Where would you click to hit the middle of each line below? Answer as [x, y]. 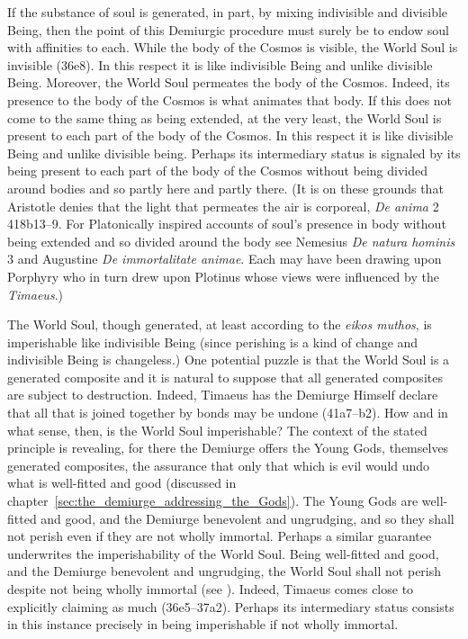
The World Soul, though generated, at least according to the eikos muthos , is [220, 324]
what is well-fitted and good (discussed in [122, 483]
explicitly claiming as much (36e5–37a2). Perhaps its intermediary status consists [231, 606]
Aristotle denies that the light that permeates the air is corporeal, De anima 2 [223, 206]
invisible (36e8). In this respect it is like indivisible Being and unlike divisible [220, 64]
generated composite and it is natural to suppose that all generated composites [225, 377]
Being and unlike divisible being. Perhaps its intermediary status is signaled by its [234, 153]
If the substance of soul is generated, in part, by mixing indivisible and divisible [228, 12]
